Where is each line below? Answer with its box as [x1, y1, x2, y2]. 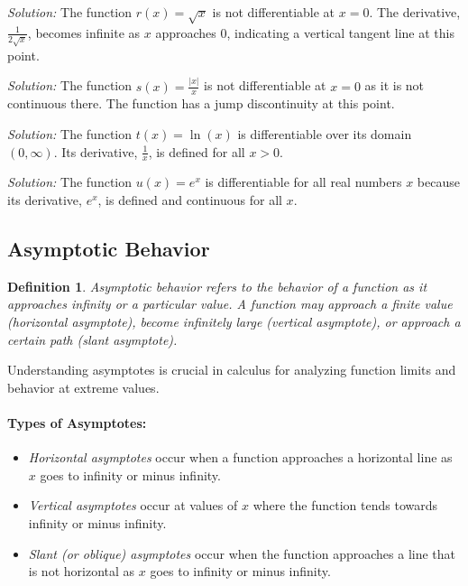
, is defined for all [148, 142, 245, 161]
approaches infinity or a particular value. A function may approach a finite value [7, 294, 453, 313]
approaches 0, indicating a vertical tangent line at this [155, 23, 454, 42]
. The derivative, [369, 3, 461, 21]
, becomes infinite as [27, 23, 141, 42]
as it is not [364, 76, 425, 95]
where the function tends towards [252, 496, 438, 515]
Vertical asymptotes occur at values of [28, 496, 238, 515]
